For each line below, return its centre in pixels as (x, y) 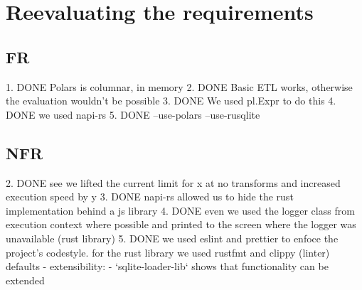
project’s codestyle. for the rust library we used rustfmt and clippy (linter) (168, 252)
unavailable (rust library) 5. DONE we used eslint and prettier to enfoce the (172, 238)
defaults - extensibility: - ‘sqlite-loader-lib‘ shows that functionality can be (167, 266)
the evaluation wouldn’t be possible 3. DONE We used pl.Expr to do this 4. (171, 101)
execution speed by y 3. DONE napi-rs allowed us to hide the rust (150, 197)
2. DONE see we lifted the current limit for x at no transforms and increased (173, 182)
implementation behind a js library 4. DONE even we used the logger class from (180, 210)
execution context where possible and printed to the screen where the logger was (181, 224)
